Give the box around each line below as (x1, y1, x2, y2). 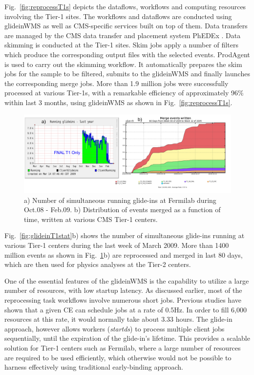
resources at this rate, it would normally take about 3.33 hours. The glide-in (4, 314, 233, 324)
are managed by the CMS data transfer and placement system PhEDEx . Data (4, 30, 241, 40)
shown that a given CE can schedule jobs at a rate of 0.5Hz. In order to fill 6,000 (4, 304, 247, 314)
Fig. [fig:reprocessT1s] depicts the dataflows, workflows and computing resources (4, 1, 246, 11)
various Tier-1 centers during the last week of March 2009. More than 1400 (4, 240, 229, 250)
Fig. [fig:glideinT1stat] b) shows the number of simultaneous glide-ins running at (4, 230, 245, 241)
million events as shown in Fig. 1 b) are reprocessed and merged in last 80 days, (4, 249, 243, 260)
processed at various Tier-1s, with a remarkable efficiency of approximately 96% (4, 88, 244, 98)
